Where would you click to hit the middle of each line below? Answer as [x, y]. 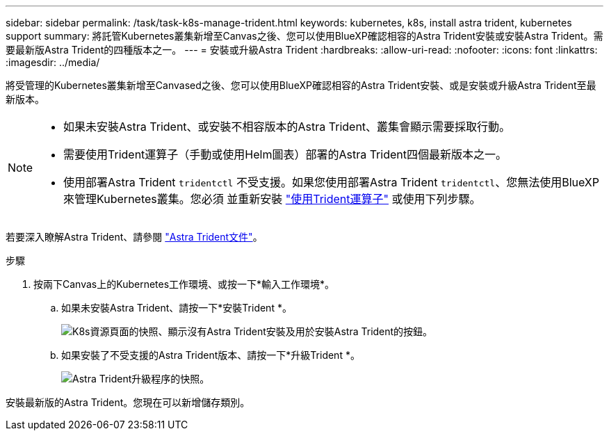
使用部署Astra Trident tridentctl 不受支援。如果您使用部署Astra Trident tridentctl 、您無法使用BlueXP [332, 182]
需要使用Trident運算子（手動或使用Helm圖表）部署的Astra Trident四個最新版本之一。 [285, 154]
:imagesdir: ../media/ [53, 62]
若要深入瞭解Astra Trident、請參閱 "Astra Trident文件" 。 [134, 237]
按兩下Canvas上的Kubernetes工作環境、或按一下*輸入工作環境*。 [184, 284]
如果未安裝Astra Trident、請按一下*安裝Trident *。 [177, 308]
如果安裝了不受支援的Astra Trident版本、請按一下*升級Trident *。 [211, 355]
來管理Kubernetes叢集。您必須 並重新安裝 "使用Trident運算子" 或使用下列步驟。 [272, 199]
